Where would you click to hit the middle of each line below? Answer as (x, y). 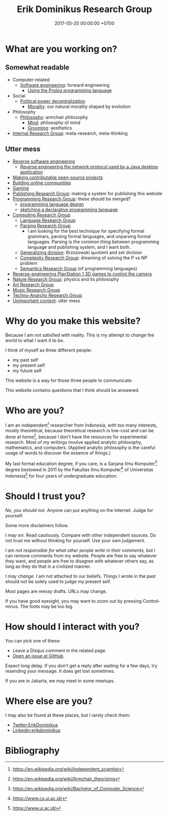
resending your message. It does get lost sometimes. (60, 671)
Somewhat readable (37, 67)
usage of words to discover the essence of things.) (58, 453)
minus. (12, 606)
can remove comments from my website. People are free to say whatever (81, 555)
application (32, 172)
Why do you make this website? (73, 321)
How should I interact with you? (72, 627)
